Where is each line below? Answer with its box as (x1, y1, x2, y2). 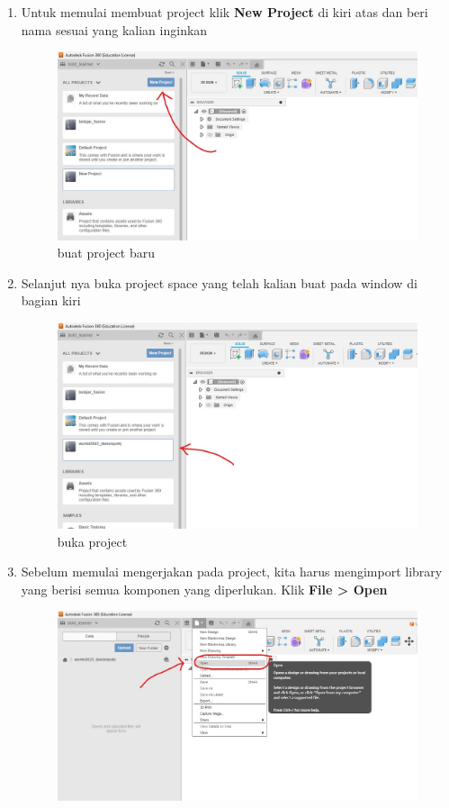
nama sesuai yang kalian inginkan (21, 20, 208, 39)
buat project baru (57, 243, 156, 262)
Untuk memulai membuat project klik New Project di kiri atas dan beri (21, 3, 428, 21)
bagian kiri (21, 291, 81, 310)
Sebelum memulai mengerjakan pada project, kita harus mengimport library (21, 562, 443, 581)
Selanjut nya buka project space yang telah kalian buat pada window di (21, 273, 418, 292)
